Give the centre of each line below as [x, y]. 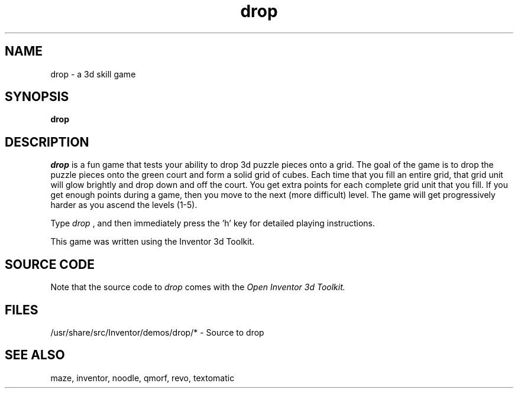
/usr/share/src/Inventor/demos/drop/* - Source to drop [157, 332]
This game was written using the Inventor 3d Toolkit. [153, 242]
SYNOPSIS [37, 97]
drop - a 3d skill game [93, 74]
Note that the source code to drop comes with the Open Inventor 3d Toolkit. [198, 287]
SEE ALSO [35, 355]
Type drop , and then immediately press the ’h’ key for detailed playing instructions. [213, 223]
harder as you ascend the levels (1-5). [124, 205]
